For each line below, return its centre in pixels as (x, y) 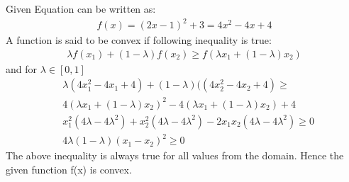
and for (22, 68)
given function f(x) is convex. (69, 170)
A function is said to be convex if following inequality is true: (139, 40)
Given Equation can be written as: (81, 8)
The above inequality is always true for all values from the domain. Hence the (175, 155)
